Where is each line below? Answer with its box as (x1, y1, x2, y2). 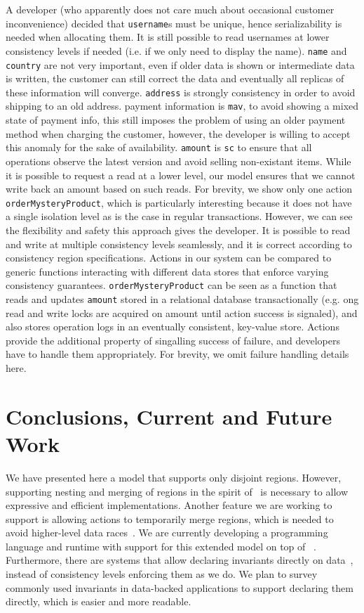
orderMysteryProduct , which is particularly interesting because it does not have (6, 195, 352, 209)
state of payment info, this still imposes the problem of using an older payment (6, 112, 346, 127)
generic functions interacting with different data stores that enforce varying (6, 264, 329, 278)
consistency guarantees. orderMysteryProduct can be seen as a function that (6, 278, 337, 292)
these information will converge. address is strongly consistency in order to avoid (6, 84, 356, 99)
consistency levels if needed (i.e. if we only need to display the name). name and (6, 43, 347, 58)
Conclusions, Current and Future (6, 401, 332, 430)
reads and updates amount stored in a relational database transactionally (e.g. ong (6, 291, 359, 306)
